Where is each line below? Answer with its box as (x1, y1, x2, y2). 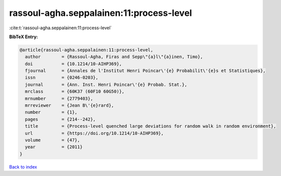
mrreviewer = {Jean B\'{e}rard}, (25, 103, 114, 109)
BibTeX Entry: (9, 34, 38, 40)
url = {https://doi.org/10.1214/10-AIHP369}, (25, 130, 164, 136)
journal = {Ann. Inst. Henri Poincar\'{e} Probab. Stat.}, (25, 82, 188, 87)
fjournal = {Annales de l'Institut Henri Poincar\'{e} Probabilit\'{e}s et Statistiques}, (25, 68, 266, 74)
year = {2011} (25, 144, 83, 150)
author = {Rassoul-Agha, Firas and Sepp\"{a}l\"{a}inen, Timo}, (25, 54, 203, 59)
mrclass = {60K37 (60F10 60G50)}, (25, 89, 125, 94)
